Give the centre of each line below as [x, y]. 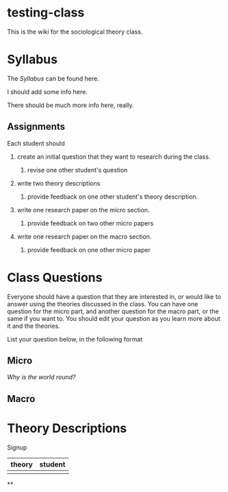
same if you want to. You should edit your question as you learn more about [114, 318]
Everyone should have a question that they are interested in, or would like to [114, 296]
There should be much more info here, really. [71, 105]
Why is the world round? [42, 377]
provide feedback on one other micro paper [89, 249]
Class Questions [55, 277]
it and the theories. [34, 326]
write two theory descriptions [59, 183]
